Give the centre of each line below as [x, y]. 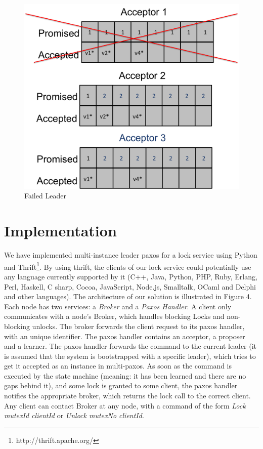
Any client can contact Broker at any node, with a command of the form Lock [125, 405]
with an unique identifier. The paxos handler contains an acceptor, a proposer [125, 336]
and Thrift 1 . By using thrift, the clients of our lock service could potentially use [128, 266]
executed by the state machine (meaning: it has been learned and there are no [125, 375]
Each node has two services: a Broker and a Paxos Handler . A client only [118, 306]
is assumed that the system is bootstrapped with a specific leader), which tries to [130, 356]
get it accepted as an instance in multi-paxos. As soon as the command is [118, 366]
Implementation [60, 231]
